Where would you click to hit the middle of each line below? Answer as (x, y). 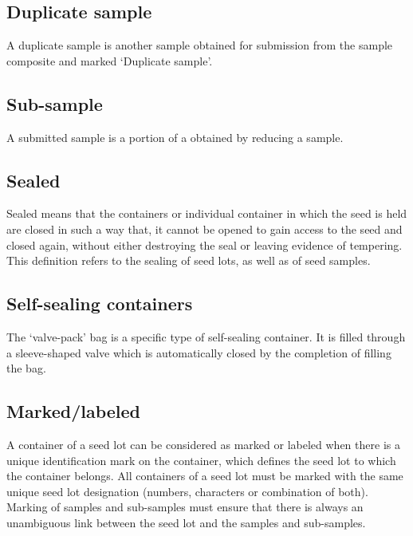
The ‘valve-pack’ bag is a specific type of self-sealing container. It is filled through (206, 336)
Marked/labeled (74, 411)
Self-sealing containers (100, 303)
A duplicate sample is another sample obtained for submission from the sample (200, 45)
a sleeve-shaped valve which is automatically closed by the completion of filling (199, 352)
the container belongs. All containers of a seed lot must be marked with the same (205, 476)
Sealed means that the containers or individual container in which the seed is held (207, 213)
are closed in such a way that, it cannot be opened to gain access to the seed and (205, 229)
